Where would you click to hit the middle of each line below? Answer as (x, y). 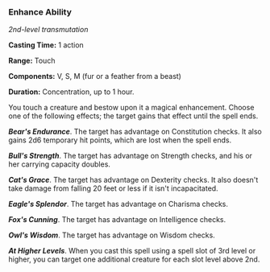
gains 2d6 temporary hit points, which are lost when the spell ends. (120, 140)
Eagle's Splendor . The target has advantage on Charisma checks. (118, 204)
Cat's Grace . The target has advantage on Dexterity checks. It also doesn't (133, 180)
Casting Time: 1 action (46, 45)
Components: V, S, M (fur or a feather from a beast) (95, 76)
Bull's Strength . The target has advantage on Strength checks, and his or (130, 156)
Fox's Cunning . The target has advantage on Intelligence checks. (117, 220)
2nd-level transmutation (48, 30)
